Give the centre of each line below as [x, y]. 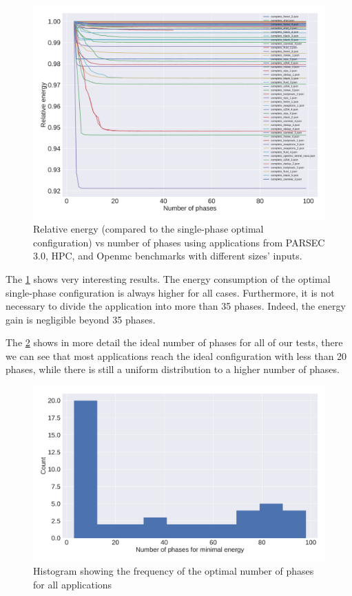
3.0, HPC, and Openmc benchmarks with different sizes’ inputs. [168, 256]
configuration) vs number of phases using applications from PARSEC [179, 242]
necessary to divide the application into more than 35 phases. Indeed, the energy [176, 306]
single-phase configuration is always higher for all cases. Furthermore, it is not [170, 292]
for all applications [73, 584]
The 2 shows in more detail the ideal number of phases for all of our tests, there [174, 342]
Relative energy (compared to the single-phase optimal [148, 229]
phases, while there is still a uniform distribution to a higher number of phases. [173, 369]
